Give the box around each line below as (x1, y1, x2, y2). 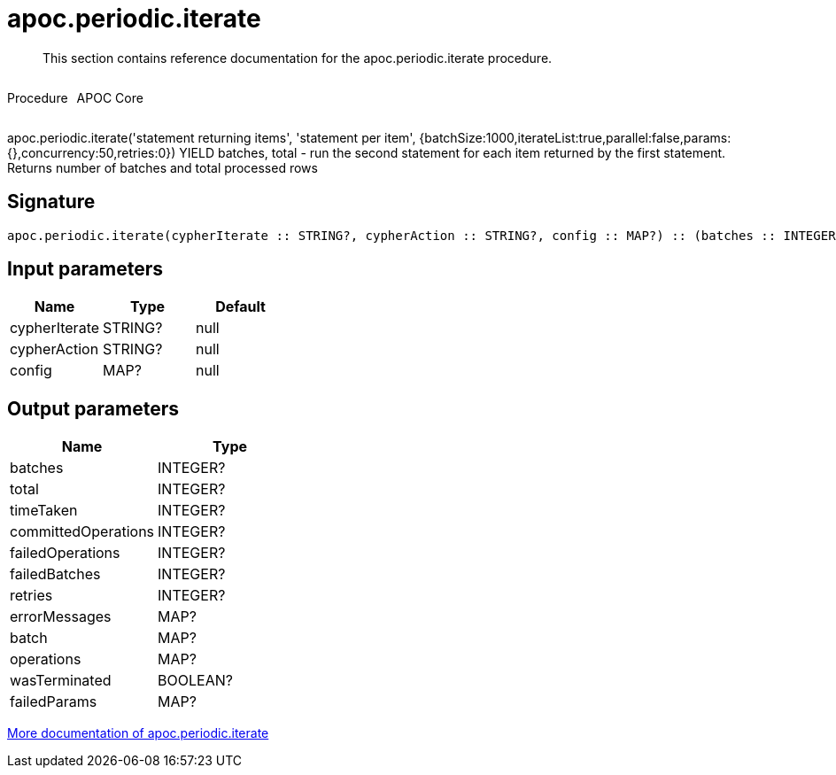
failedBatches (10, 565, 101, 584)
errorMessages (10, 608, 112, 626)
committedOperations (10, 523, 155, 541)
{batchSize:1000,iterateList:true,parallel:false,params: (419, 129, 731, 145)
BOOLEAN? (158, 671, 233, 690)
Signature (7, 190, 96, 213)
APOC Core (76, 89, 143, 105)
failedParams (10, 693, 97, 711)
